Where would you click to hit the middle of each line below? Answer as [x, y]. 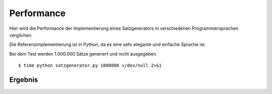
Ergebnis [24, 80]
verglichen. [21, 35]
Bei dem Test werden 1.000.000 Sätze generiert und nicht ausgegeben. [83, 54]
